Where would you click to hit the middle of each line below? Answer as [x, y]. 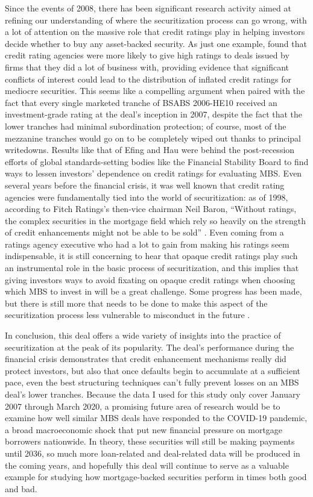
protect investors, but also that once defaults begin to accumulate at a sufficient [153, 370]
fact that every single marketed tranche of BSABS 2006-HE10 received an [141, 102]
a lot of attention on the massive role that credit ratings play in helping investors [155, 32]
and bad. [21, 488]
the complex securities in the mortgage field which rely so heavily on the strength [155, 220]
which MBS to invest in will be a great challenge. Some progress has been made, [153, 291]
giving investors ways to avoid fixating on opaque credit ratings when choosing [150, 279]
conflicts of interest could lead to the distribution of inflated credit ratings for [148, 79]
